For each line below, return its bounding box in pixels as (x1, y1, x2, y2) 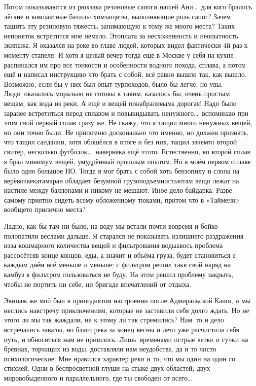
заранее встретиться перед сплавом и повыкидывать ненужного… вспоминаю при (4, 107, 249, 118)
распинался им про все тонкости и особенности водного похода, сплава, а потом (4, 59, 246, 70)
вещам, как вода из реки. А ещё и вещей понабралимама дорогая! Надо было (4, 98, 237, 108)
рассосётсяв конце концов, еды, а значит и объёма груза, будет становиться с (4, 249, 236, 260)
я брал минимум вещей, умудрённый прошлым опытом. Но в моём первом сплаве (4, 156, 251, 166)
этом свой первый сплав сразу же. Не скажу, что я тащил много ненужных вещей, (4, 117, 252, 128)
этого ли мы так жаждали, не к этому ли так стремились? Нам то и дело (4, 315, 224, 325)
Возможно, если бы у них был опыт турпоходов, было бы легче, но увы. (4, 78, 223, 89)
